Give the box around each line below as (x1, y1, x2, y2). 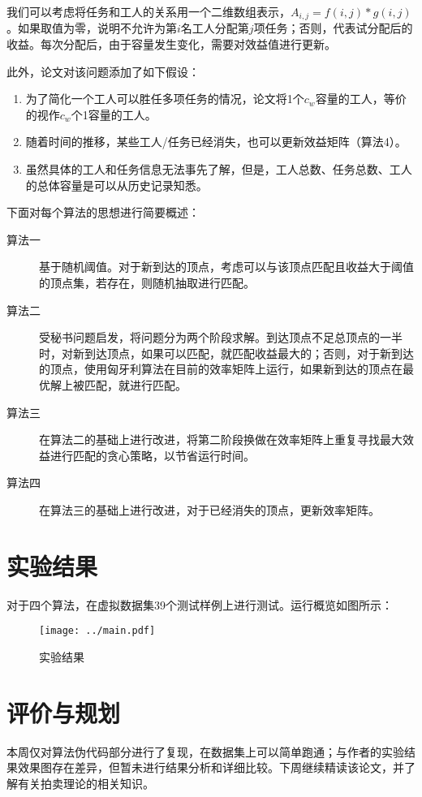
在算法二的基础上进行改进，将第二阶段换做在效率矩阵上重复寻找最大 (39, 431, 403, 448)
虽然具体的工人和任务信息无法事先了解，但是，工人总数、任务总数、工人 (25, 161, 412, 178)
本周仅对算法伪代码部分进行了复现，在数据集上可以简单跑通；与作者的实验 (6, 743, 404, 760)
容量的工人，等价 (315, 90, 407, 107)
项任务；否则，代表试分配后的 (253, 19, 413, 37)
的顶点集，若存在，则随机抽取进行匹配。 (39, 274, 255, 291)
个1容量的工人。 (71, 106, 157, 123)
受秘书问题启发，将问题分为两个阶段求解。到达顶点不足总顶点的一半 (39, 329, 403, 346)
